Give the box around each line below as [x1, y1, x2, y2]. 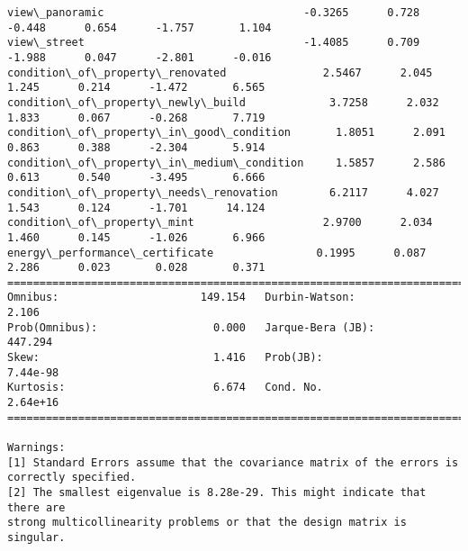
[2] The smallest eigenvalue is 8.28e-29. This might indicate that [7, 486, 427, 499]
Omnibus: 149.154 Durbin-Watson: [7, 291, 355, 304]
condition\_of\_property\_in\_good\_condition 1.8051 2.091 [7, 126, 445, 140]
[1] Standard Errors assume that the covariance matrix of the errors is [7, 456, 459, 469]
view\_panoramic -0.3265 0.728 [7, 6, 420, 19]
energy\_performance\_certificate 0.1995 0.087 [7, 246, 427, 259]
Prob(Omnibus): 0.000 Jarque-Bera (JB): [7, 321, 375, 334]
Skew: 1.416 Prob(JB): [7, 351, 323, 365]
